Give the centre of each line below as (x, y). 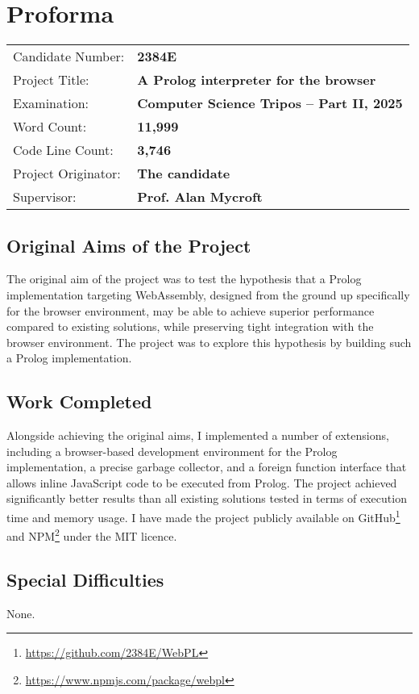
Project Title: (51, 80)
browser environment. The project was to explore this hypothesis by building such (209, 342)
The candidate (184, 173)
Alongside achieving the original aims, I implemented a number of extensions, (198, 435)
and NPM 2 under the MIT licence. (92, 535)
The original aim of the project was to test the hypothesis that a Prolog (184, 279)
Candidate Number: (69, 56)
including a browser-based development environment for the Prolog (172, 451)
